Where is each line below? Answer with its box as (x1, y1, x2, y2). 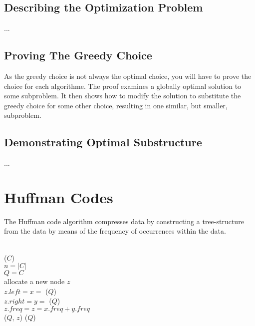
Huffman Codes (4, 187, 113, 207)
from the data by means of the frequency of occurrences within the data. (4, 226, 226, 236)
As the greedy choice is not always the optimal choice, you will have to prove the (4, 71, 252, 81)
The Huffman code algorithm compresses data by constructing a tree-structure (4, 216, 244, 226)
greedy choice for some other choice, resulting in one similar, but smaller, (4, 100, 228, 110)
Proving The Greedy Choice (4, 47, 152, 63)
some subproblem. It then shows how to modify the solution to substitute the (4, 90, 241, 101)
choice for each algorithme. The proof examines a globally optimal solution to (4, 80, 242, 91)
